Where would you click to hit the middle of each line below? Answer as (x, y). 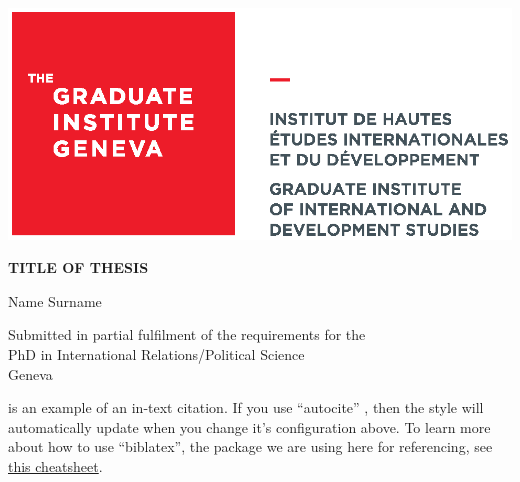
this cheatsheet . (55, 465)
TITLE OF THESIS (78, 267)
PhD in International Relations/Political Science (156, 353)
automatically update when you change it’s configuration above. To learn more (249, 426)
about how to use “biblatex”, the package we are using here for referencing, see (250, 446)
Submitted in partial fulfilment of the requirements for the (187, 334)
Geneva (30, 373)
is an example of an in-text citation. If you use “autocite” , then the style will (246, 407)
